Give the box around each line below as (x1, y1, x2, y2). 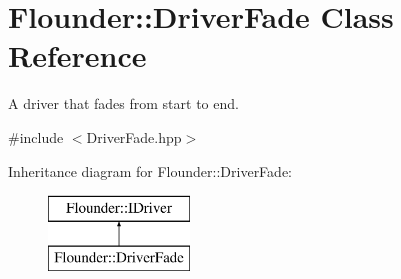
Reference (8, 35, 147, 76)
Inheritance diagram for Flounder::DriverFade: (8, 160, 292, 181)
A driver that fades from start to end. (8, 93, 239, 114)
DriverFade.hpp (86, 126, 182, 147)
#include (8, 126, 64, 147)
